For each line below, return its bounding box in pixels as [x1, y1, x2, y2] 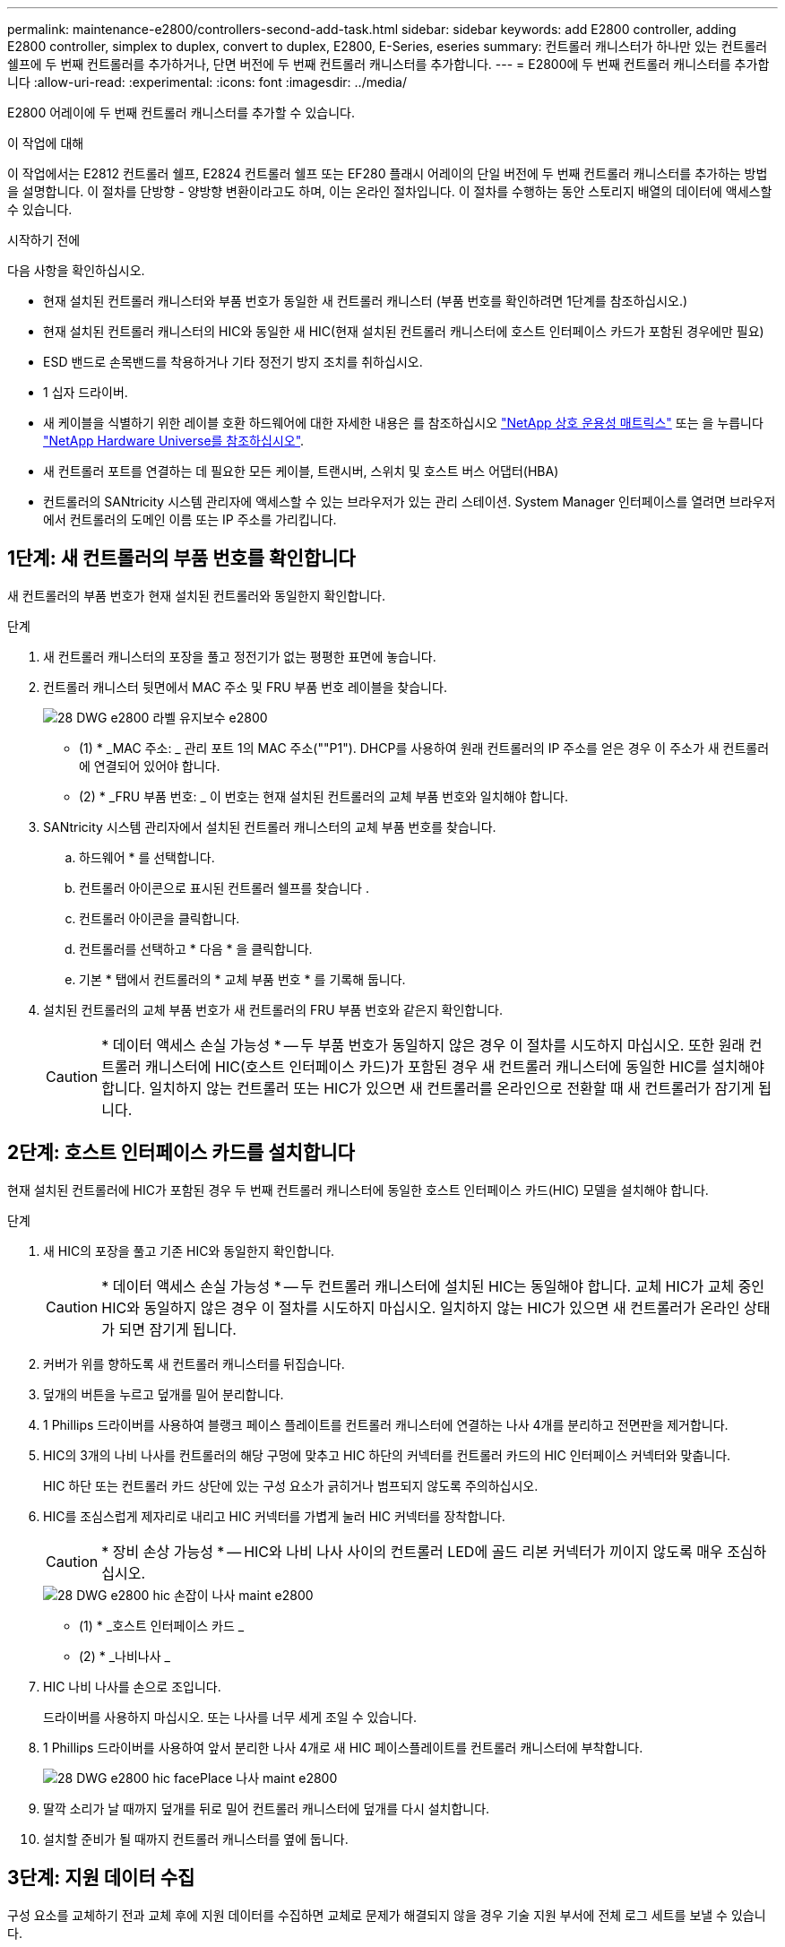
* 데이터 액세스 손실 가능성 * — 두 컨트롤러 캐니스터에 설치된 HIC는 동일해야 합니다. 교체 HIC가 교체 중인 [101, 1276, 765, 1295]
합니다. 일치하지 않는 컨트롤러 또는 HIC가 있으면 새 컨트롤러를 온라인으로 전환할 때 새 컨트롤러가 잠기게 [101, 1078, 755, 1097]
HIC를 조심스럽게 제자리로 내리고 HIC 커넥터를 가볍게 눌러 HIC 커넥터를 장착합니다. [43, 1508, 505, 1524]
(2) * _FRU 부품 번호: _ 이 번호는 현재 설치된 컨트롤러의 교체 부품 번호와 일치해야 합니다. [79, 788, 568, 804]
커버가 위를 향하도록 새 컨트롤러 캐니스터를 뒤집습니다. [43, 1355, 345, 1372]
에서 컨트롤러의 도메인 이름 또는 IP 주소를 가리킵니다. [43, 512, 337, 527]
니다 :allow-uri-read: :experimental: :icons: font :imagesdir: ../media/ [7, 74, 407, 90]
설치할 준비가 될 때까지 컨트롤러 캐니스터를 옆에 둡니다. [43, 1830, 349, 1847]
